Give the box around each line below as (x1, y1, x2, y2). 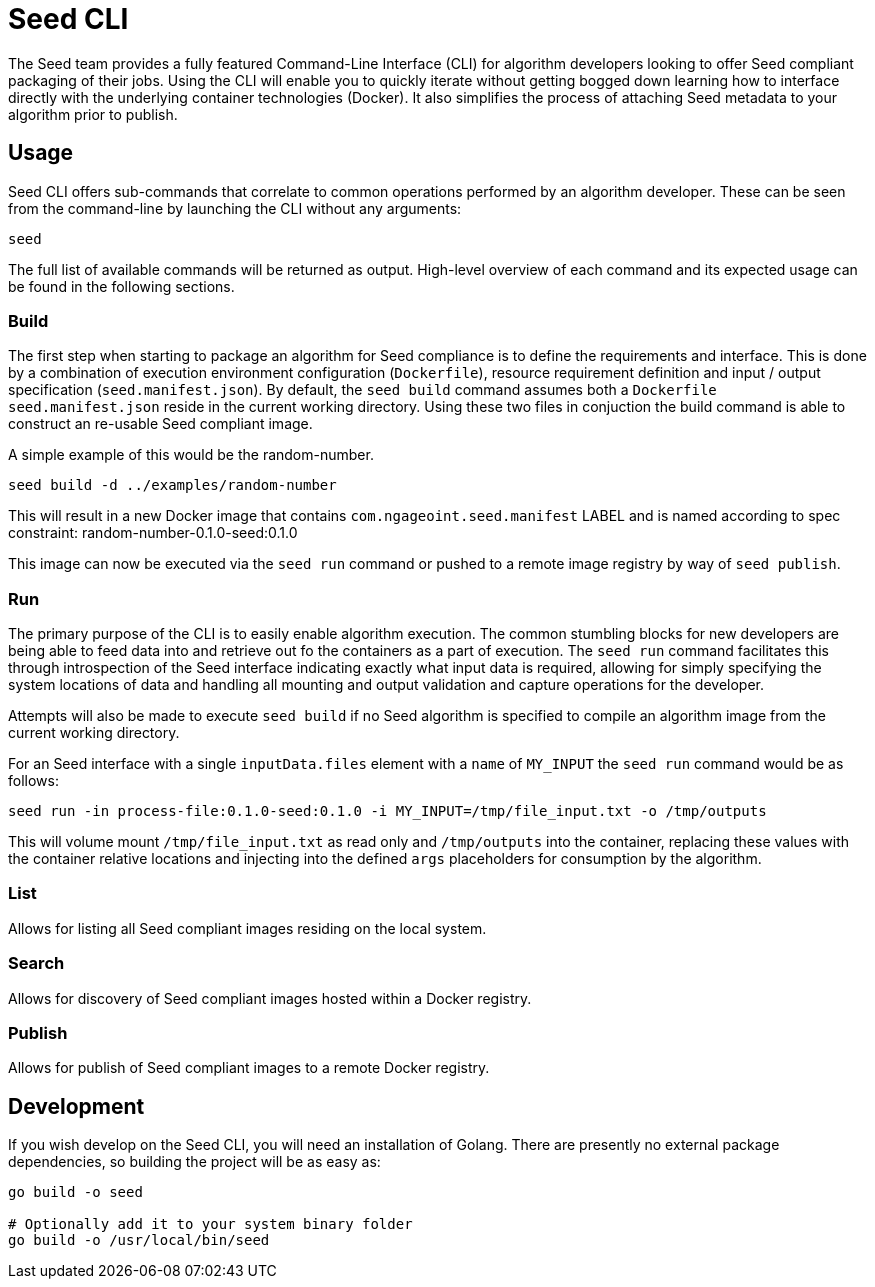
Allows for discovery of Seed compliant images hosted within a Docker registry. (8, 989, 532, 1007)
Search (8, 953, 65, 974)
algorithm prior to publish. (8, 105, 178, 123)
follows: (8, 772, 59, 790)
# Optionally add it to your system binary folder (8, 1216, 413, 1233)
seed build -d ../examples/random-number (8, 477, 337, 494)
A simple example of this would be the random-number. (8, 446, 374, 464)
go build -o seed (8, 1184, 143, 1201)
